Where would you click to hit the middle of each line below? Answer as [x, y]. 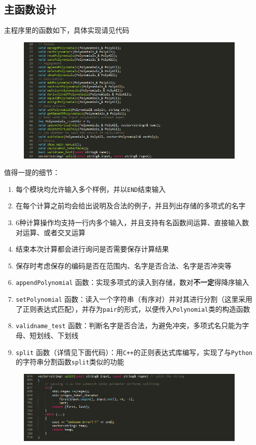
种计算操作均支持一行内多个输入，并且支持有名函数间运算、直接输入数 [134, 222]
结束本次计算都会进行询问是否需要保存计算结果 [92, 249]
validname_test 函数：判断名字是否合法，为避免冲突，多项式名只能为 [129, 325]
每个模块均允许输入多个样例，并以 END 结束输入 [91, 189]
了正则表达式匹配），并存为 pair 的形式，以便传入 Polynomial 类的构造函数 [133, 309]
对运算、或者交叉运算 [50, 232]
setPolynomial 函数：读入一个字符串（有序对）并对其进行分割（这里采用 [134, 299]
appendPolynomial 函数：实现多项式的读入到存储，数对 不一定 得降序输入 [132, 282]
